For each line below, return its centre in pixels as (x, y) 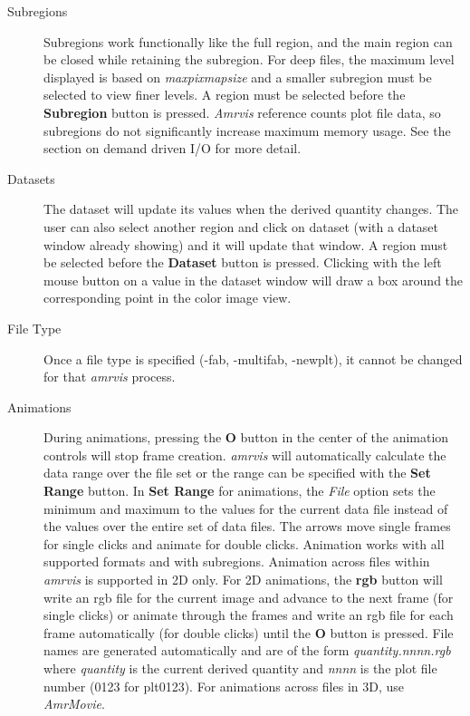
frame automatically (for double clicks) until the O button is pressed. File (249, 632)
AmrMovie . (74, 704)
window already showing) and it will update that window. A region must (246, 244)
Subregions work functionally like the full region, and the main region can (248, 41)
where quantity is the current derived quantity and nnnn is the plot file (240, 668)
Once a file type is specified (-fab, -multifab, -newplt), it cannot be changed (253, 358)
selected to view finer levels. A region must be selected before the (225, 95)
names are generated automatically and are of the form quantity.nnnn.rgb (247, 650)
